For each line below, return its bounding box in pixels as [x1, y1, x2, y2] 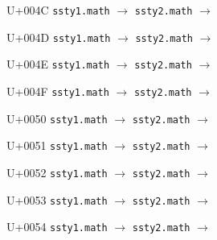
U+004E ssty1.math [6, 56, 110, 72]
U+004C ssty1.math [6, 2, 110, 18]
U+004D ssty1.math [6, 28, 111, 45]
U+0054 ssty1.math [6, 218, 108, 235]
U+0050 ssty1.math [6, 110, 108, 126]
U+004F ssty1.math [6, 82, 109, 99]
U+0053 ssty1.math [6, 191, 108, 208]
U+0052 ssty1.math [6, 163, 108, 180]
